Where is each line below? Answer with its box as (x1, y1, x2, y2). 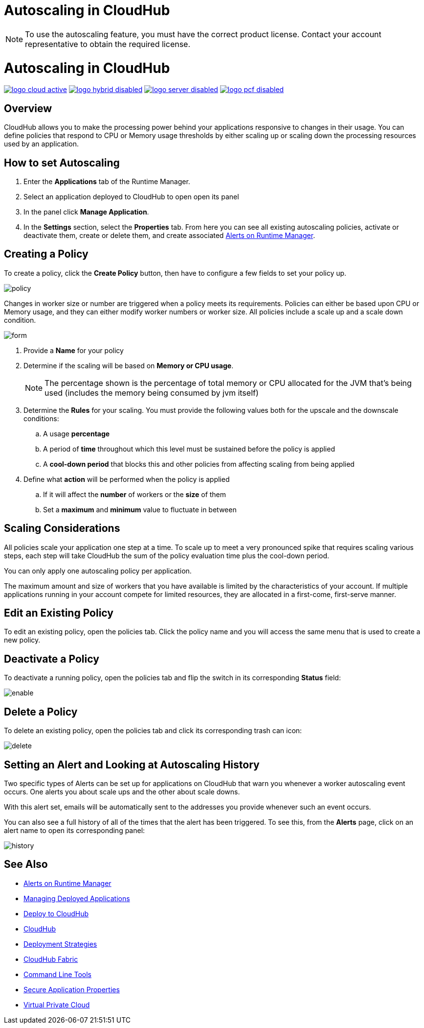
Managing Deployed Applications (23, 894, 130, 903)
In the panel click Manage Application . (23, 207, 149, 216)
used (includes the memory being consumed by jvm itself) (45, 387, 259, 398)
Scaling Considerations (4, 522, 120, 535)
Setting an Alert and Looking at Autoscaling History (4, 758, 260, 771)
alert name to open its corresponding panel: (4, 826, 145, 835)
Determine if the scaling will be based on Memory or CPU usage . (23, 361, 234, 370)
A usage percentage (43, 429, 110, 438)
